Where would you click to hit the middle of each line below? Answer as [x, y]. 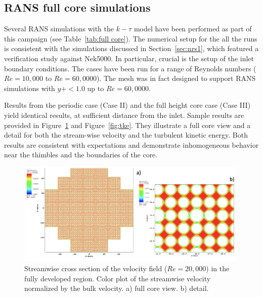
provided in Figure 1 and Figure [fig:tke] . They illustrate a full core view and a [127, 125]
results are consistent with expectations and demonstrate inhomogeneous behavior [131, 144]
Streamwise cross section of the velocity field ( [96, 268]
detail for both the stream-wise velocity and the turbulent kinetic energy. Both [126, 135]
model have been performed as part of [193, 29]
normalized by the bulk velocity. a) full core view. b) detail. [117, 288]
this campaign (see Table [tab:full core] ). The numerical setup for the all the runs [131, 38]
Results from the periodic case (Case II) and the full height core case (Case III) [127, 105]
